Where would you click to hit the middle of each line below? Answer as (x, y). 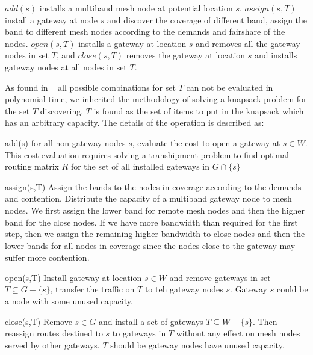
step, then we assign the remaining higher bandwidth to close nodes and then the (155, 234)
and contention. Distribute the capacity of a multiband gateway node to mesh (148, 198)
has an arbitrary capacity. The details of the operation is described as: (135, 122)
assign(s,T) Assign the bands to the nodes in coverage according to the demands (153, 186)
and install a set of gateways (151, 321)
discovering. (62, 110)
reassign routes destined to (54, 333)
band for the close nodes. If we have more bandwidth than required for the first (151, 222)
